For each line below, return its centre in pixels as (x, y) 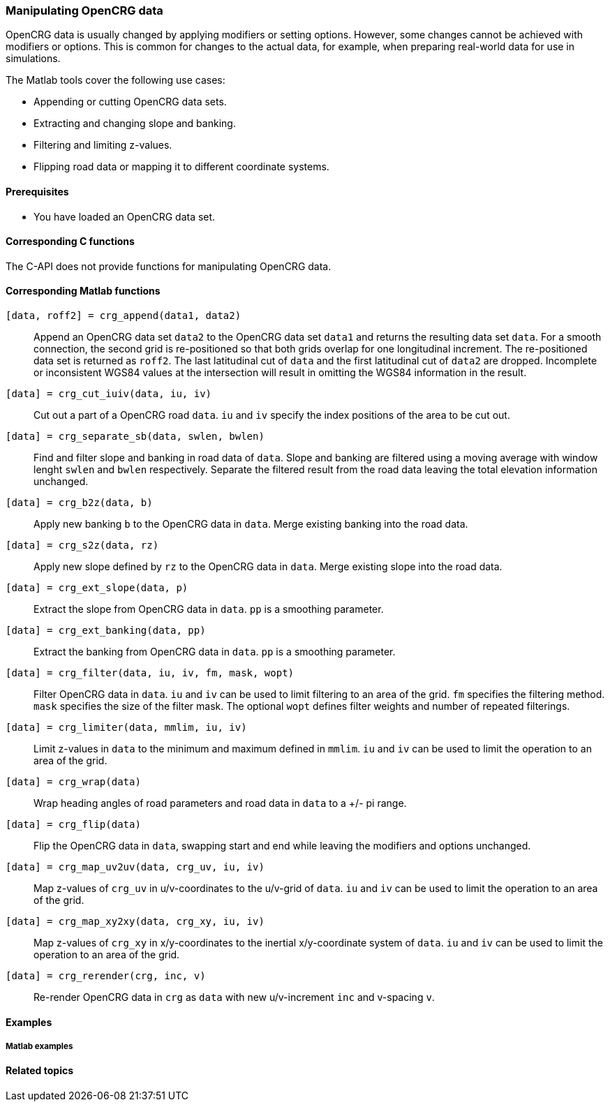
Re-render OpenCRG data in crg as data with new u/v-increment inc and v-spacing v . (234, 997)
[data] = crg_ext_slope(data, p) (97, 588)
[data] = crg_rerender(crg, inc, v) (106, 976)
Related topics (40, 1071)
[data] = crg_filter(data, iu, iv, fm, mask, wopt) (150, 673)
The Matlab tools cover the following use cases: (116, 80)
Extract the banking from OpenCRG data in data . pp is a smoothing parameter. (215, 652)
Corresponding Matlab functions (83, 291)
